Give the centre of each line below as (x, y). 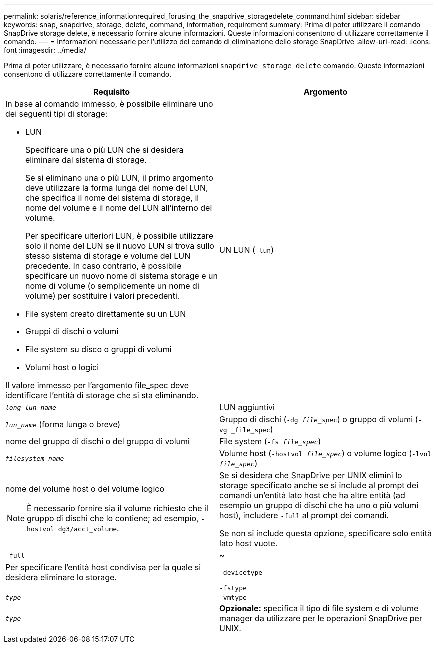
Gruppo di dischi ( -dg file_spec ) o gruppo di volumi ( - (321, 419)
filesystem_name (35, 458)
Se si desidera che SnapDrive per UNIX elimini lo (311, 475)
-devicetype (241, 572)
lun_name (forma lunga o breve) (63, 424)
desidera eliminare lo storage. (61, 577)
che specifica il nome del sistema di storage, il (112, 198)
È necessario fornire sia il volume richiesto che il (117, 508)
